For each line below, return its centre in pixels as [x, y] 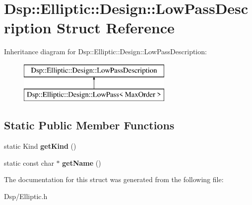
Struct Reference [116, 28]
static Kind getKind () [40, 146]
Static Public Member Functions [89, 125]
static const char [29, 162]
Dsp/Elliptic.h [26, 196]
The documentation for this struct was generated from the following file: [114, 179]
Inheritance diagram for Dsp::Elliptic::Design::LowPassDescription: [105, 51]
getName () [82, 162]
